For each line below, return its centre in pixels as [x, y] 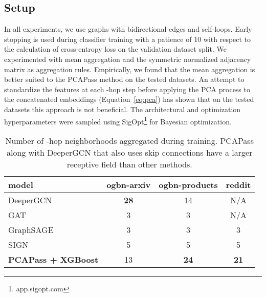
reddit [238, 184]
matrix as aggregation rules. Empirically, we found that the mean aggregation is [130, 69]
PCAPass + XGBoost [53, 259]
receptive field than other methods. [129, 164]
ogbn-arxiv [129, 184]
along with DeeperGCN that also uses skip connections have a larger [130, 152]
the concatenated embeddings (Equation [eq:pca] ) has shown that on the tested [129, 99]
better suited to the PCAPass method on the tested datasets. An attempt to [124, 79]
